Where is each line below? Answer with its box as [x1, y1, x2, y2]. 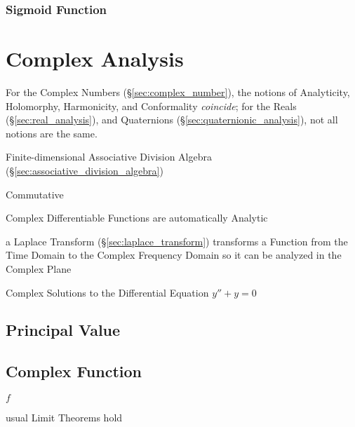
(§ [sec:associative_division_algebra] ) [6, 163, 163, 177]
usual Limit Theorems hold [6, 410, 123, 425]
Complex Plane [6, 261, 72, 276]
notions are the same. [6, 126, 98, 140]
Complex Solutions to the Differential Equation [6, 285, 209, 299]
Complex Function [6, 360, 142, 382]
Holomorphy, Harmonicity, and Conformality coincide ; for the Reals [6, 98, 297, 113]
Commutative [6, 187, 64, 201]
